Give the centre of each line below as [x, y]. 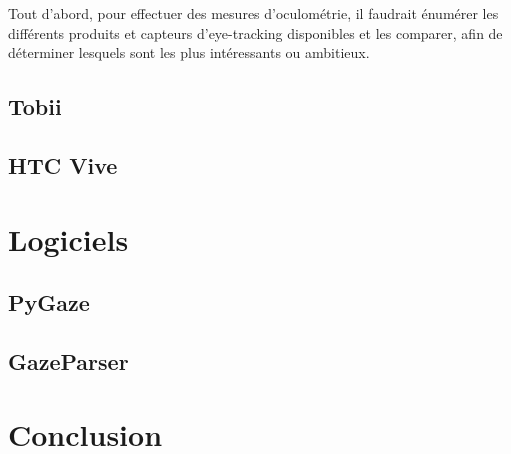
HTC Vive [63, 164]
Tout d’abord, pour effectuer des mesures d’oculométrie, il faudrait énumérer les [253, 13]
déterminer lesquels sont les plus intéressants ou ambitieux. [189, 52]
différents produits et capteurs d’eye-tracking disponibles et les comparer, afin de [255, 32]
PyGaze [49, 302]
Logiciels [68, 238]
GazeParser [68, 360]
